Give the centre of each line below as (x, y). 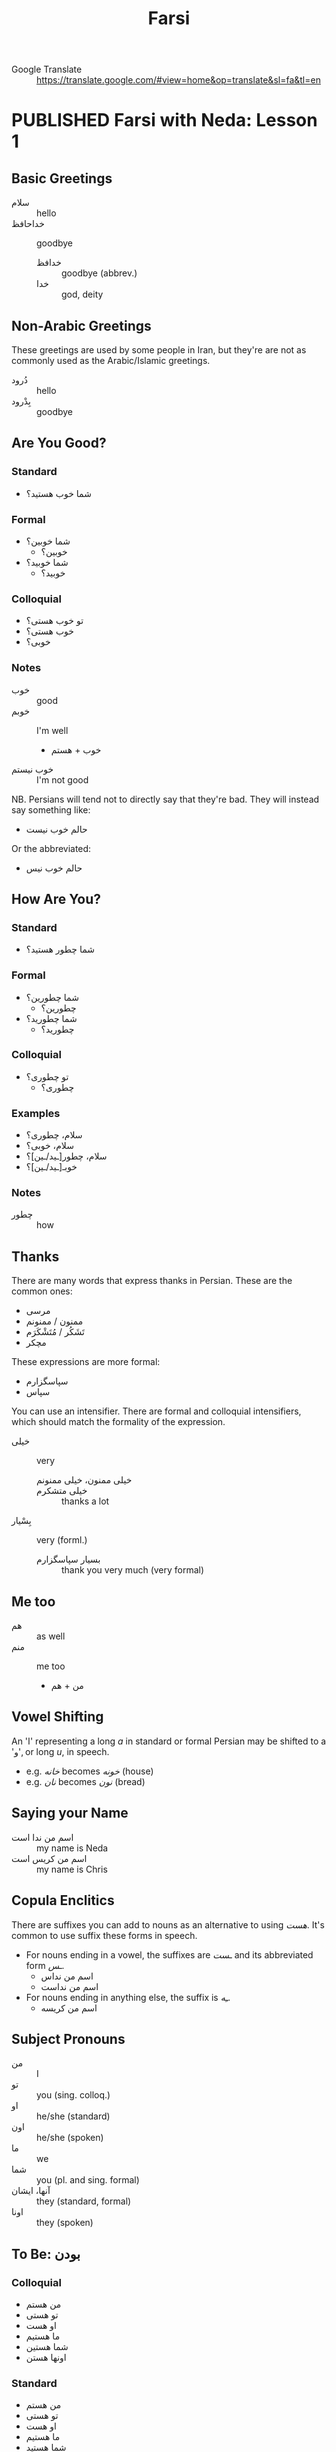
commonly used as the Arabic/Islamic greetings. (111, 360)
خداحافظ (28, 224)
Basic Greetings (62, 178)
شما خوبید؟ (47, 562)
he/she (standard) (73, 2116)
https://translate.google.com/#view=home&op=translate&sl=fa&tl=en (178, 80)
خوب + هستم (76, 749)
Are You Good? (59, 443)
